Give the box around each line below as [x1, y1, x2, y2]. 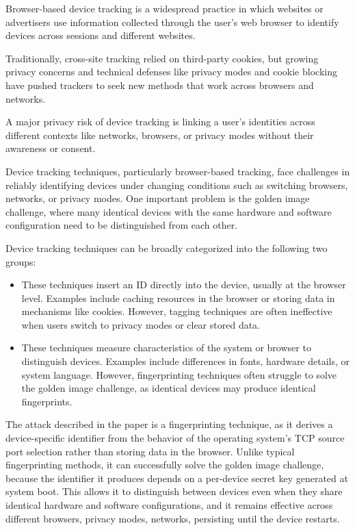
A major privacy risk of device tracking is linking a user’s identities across [5, 114, 315, 129]
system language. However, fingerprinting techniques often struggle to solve [21, 367, 337, 381]
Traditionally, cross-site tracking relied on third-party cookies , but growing [5, 51, 319, 65]
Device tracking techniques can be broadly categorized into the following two [5, 240, 328, 255]
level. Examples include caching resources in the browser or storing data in [21, 290, 335, 305]
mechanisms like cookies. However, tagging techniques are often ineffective [21, 304, 332, 318]
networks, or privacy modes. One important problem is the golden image [5, 191, 310, 205]
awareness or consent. [5, 141, 96, 155]
